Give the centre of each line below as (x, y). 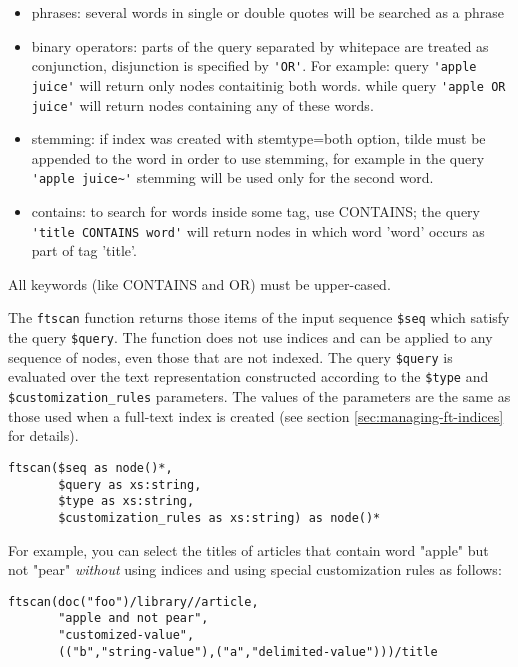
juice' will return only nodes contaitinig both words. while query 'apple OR (268, 84)
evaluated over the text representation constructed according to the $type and (248, 376)
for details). (43, 435)
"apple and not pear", (133, 618)
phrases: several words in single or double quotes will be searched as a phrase (268, 12)
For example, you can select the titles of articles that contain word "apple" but (248, 549)
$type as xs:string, (126, 501)
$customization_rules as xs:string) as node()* (219, 517)
